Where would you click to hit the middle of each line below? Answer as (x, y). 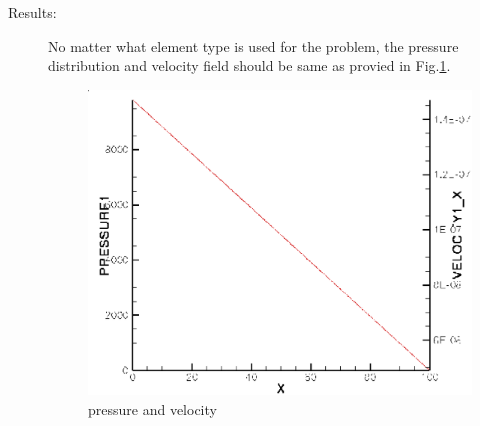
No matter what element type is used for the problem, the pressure (253, 45)
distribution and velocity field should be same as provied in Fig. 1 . (249, 65)
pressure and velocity (152, 409)
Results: (32, 12)
